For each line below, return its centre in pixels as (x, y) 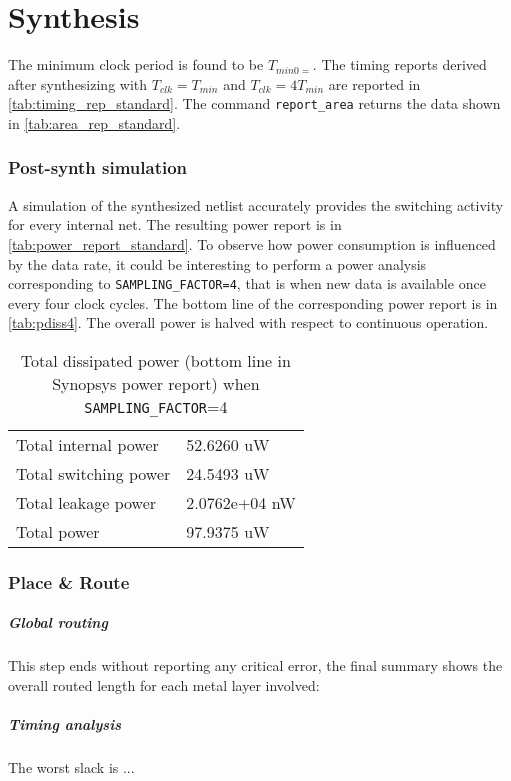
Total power (58, 531)
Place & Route (69, 581)
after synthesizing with (78, 83)
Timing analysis (64, 724)
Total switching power (93, 473)
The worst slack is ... (71, 767)
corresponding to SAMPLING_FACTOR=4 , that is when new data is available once (247, 283)
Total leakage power (86, 502)
